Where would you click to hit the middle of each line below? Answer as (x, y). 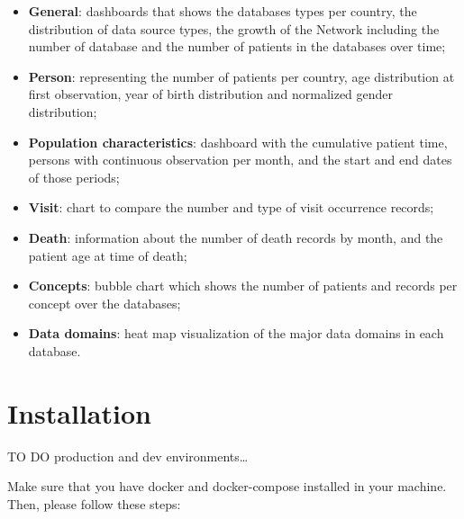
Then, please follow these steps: (94, 503)
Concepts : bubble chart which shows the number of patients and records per (243, 286)
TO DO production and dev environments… (128, 456)
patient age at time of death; (108, 255)
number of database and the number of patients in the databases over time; (237, 46)
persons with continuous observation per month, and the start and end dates (240, 160)
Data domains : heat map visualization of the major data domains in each (236, 333)
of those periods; (74, 177)
